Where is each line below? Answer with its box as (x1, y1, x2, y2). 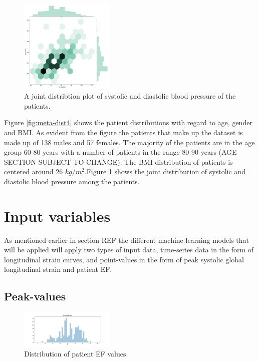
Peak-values (4, 288, 66, 304)
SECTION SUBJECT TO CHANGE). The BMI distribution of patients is (4, 156, 233, 167)
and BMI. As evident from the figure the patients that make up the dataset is (4, 127, 243, 137)
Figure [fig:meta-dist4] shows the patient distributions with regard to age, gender (4, 117, 252, 128)
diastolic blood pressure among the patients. (4, 176, 140, 186)
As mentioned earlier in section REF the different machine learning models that (4, 234, 249, 245)
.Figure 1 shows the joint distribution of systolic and (84, 166, 245, 177)
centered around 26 (4, 166, 63, 177)
